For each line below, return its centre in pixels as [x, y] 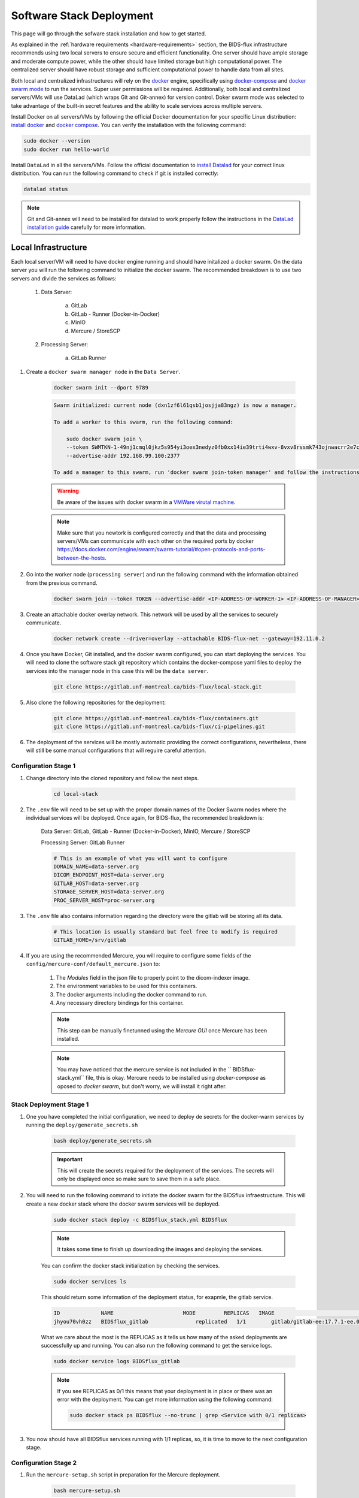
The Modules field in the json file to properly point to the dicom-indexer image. [153, 977]
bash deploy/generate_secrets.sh [103, 1141]
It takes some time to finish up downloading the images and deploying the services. [160, 1249]
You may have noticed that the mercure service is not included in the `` [144, 1069]
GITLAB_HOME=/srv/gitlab [90, 940]
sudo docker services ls [90, 1282]
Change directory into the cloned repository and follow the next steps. [112, 778]
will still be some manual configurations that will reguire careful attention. [116, 750]
